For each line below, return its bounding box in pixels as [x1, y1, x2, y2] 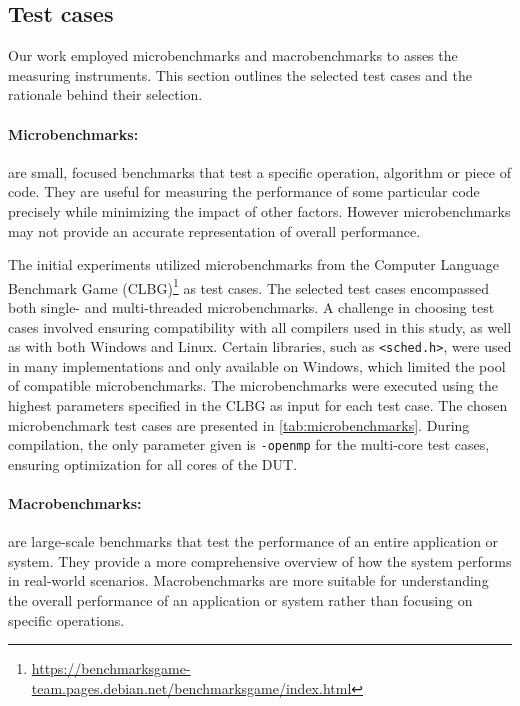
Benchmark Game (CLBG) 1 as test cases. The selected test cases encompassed [8, 274, 489, 298]
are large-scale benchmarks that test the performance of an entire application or [8, 531, 499, 552]
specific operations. [8, 609, 125, 630]
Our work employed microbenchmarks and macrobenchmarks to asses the [8, 45, 458, 66]
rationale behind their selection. [8, 84, 203, 105]
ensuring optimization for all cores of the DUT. [8, 453, 298, 474]
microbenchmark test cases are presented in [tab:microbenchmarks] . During [8, 414, 470, 435]
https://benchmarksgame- [31, 658, 191, 679]
